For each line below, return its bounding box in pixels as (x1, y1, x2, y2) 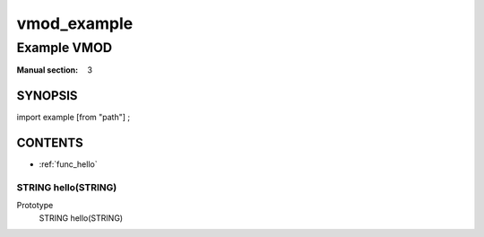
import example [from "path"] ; (16, 112, 130, 123)
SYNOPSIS (16, 88, 78, 103)
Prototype (16, 200, 54, 211)
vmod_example (16, 13, 134, 33)
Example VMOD (16, 39, 112, 56)
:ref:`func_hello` (39, 159, 98, 170)
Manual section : (16, 65, 79, 75)
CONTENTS (16, 136, 84, 151)
